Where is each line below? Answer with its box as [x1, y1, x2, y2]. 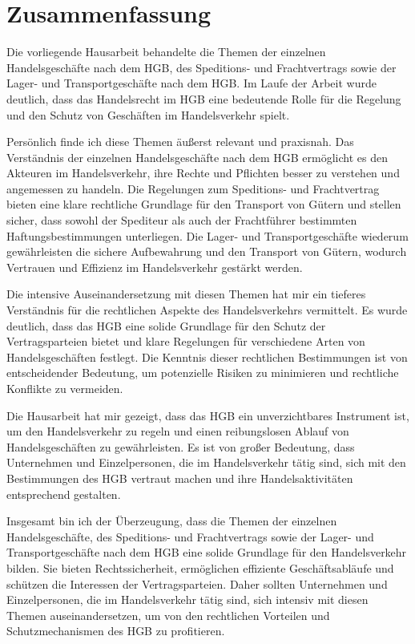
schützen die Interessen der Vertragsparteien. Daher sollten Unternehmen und [6, 575, 388, 592]
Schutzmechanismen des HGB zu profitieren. [6, 622, 225, 639]
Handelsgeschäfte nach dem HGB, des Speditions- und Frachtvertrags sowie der [6, 59, 397, 75]
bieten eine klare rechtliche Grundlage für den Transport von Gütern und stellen [6, 196, 401, 213]
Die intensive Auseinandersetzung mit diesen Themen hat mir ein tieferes [6, 286, 366, 302]
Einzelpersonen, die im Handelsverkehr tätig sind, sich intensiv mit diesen [6, 591, 369, 608]
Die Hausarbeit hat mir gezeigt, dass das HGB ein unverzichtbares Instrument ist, [6, 407, 409, 423]
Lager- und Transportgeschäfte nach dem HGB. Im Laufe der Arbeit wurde [6, 75, 377, 91]
